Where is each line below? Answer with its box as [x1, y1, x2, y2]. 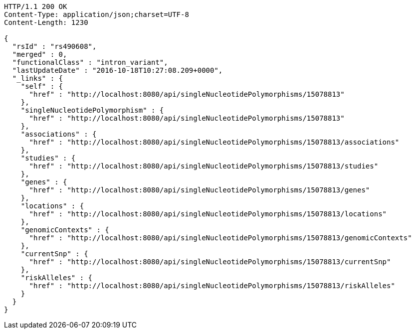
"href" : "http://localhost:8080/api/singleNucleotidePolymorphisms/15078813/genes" [29, 186, 370, 194]
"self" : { [20, 82, 63, 90]
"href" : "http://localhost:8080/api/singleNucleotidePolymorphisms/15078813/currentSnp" [29, 258, 391, 266]
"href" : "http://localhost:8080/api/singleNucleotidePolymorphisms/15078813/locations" [29, 210, 387, 218]
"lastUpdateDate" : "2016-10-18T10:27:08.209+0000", [12, 66, 223, 74]
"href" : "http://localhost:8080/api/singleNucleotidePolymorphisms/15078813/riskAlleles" [29, 282, 395, 290]
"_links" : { [12, 74, 63, 82]
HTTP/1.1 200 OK [4, 2, 67, 10]
